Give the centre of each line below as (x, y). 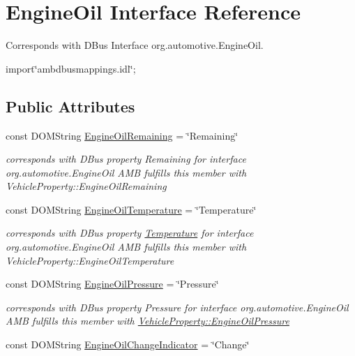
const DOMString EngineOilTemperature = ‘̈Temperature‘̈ (131, 209)
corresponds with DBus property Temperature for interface (130, 233)
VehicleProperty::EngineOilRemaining (86, 186)
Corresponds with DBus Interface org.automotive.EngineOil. (135, 45)
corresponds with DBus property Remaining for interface (126, 159)
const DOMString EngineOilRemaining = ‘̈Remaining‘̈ (122, 135)
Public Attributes (70, 106)
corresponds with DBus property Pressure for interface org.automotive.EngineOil (177, 307)
